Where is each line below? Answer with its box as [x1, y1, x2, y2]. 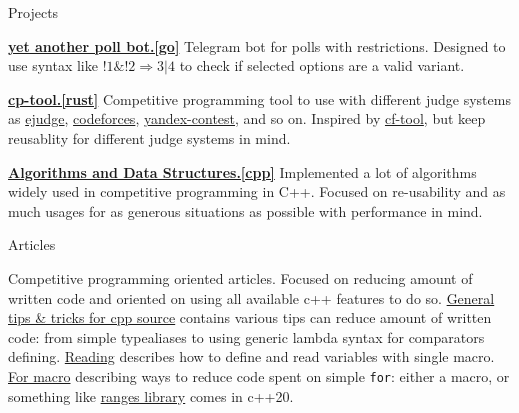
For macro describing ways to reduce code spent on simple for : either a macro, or [8, 365, 510, 386]
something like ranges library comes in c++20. [8, 385, 294, 406]
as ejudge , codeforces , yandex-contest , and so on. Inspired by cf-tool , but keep [8, 108, 486, 129]
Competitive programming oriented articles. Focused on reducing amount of [8, 267, 473, 288]
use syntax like [8, 55, 98, 76]
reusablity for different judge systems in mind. [8, 127, 291, 148]
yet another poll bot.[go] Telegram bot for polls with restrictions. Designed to [8, 35, 506, 56]
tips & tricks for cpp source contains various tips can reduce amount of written [8, 307, 492, 328]
